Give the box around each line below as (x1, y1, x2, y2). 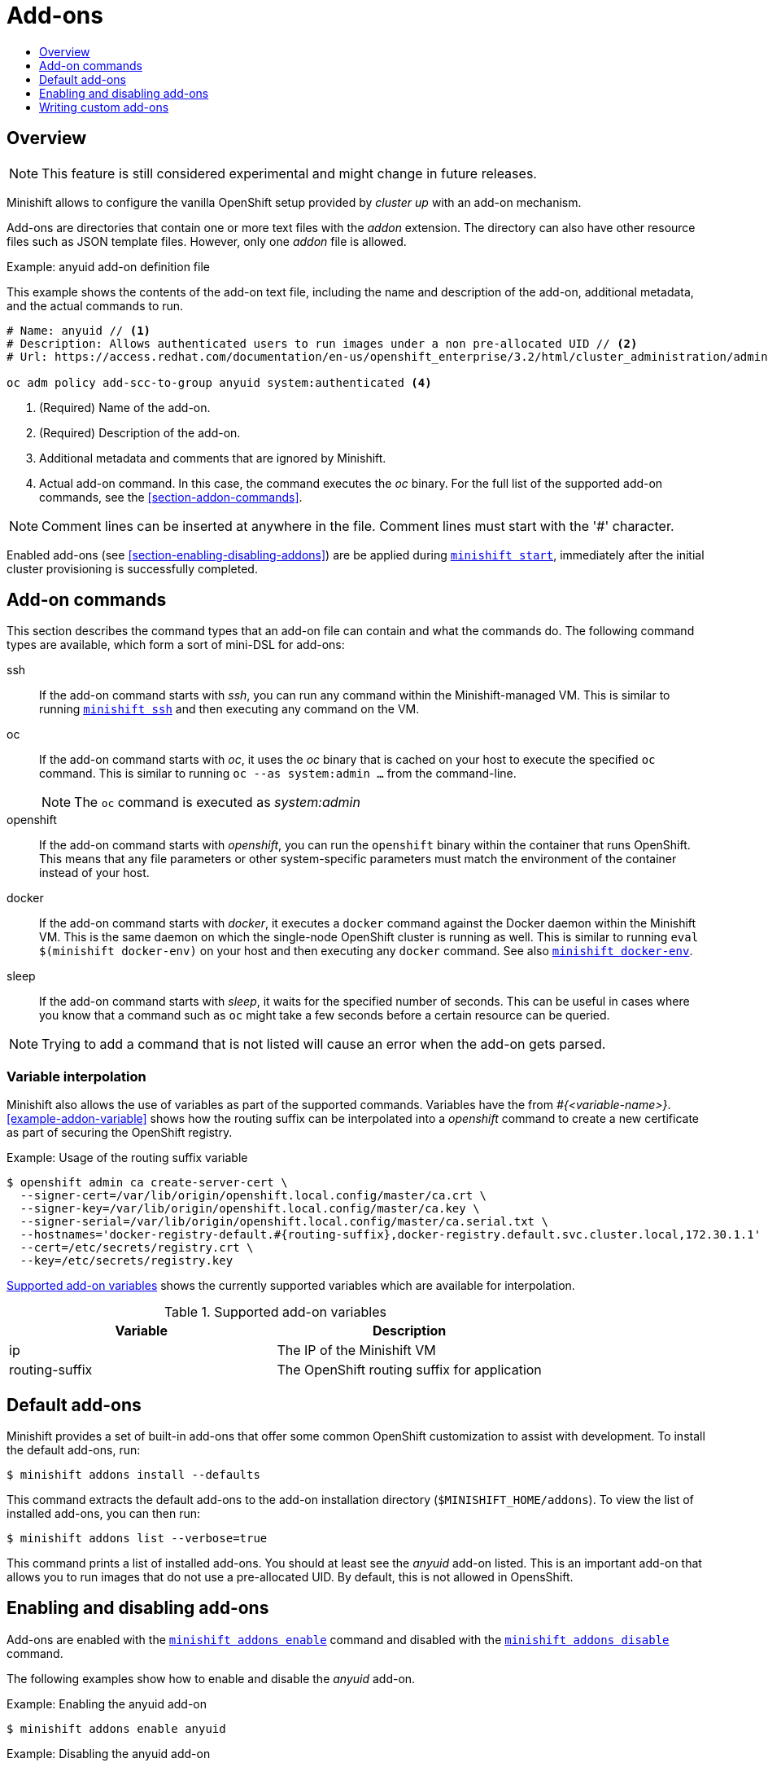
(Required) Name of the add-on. (39, 400, 211, 414)
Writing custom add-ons (39, 99, 169, 114)
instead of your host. (39, 866, 150, 880)
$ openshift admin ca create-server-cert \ (7, 1176, 288, 1190)
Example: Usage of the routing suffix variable (7, 1151, 248, 1165)
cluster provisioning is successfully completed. (7, 561, 258, 576)
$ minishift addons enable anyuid (7, 1721, 226, 1735)
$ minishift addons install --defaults (7, 1468, 260, 1482)
